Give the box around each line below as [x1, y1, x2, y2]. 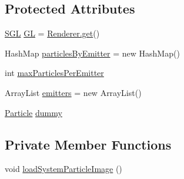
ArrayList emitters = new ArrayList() [5, 86, 142, 98]
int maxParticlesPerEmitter [5, 67, 104, 79]
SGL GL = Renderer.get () [5, 27, 100, 39]
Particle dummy [5, 106, 62, 118]
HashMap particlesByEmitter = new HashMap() [5, 47, 180, 59]
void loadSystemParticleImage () [5, 163, 122, 175]
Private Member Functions [5, 135, 172, 153]
